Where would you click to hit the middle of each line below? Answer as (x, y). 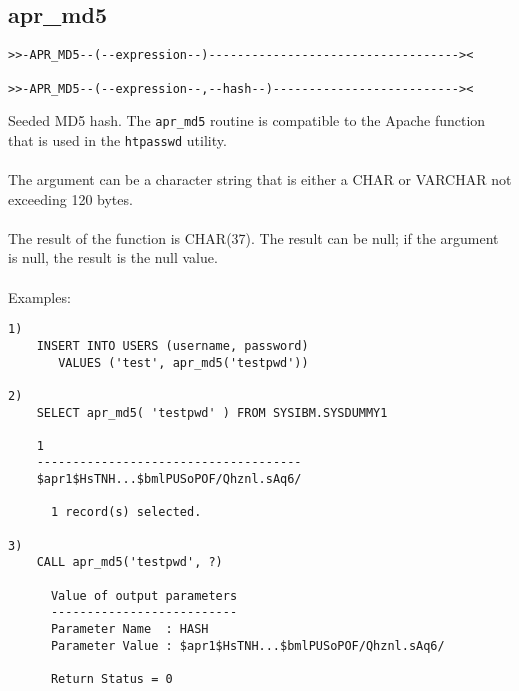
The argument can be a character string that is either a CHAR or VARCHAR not (260, 179)
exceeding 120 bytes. (70, 198)
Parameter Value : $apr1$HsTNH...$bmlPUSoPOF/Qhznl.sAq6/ (247, 645)
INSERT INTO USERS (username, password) (172, 345)
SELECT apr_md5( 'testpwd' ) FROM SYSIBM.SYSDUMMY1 (212, 412)
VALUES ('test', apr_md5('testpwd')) (183, 362)
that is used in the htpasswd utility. (117, 139)
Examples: (39, 296)
